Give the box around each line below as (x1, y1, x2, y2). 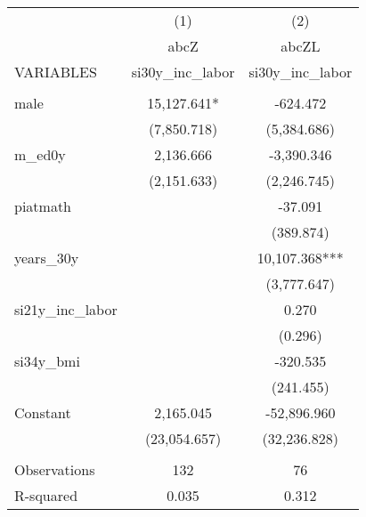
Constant (14, 402, 71, 423)
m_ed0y (14, 144, 66, 165)
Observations (14, 459, 95, 480)
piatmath (14, 196, 72, 216)
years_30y (14, 247, 79, 268)
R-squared (14, 485, 78, 505)
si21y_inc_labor (14, 299, 118, 319)
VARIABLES (14, 61, 97, 82)
